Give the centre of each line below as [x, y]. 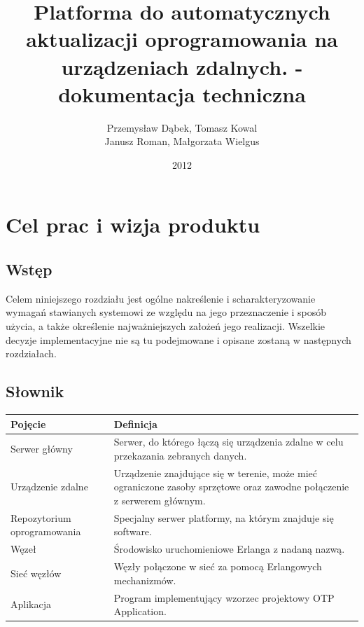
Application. [140, 611]
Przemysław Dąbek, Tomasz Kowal [182, 127]
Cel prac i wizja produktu [133, 225]
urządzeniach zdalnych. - [182, 66]
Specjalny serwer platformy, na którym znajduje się [224, 517]
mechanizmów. [145, 580]
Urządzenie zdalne [49, 487]
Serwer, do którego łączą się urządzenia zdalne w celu [229, 442]
